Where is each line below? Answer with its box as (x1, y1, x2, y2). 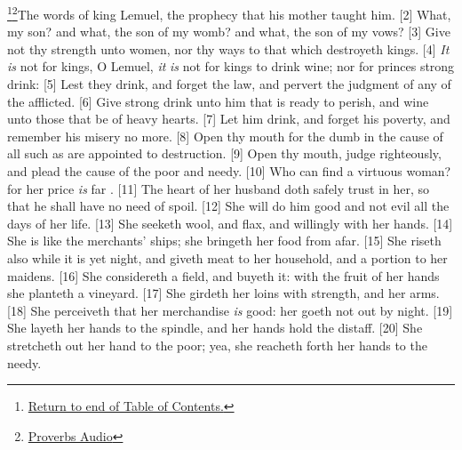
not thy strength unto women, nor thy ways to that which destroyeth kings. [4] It (7, 39, 450, 58)
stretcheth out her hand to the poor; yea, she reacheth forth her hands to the (7, 335, 427, 354)
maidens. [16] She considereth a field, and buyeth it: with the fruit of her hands (7, 266, 440, 285)
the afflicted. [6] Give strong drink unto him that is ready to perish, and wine (7, 92, 429, 110)
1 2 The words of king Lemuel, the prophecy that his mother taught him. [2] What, (7, 3, 451, 23)
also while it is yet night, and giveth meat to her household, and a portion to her (7, 248, 448, 267)
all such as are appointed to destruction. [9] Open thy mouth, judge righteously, (7, 144, 442, 163)
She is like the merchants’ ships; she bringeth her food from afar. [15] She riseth (7, 231, 442, 250)
